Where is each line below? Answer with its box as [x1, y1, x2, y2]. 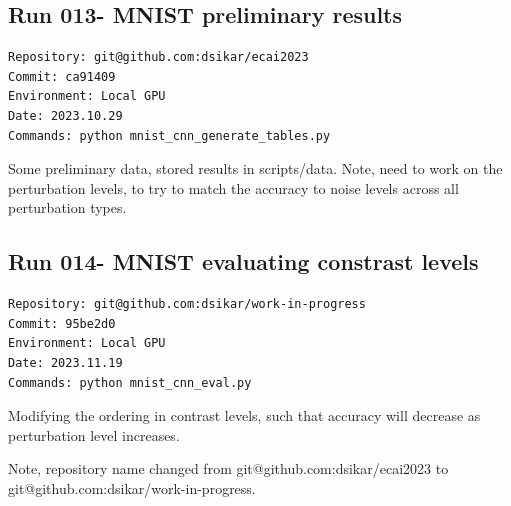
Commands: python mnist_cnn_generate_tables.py [8, 128, 331, 143]
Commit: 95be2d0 [8, 316, 116, 331]
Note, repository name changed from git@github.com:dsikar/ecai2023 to [8, 458, 449, 479]
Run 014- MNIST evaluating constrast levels [8, 246, 479, 277]
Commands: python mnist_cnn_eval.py [8, 375, 252, 390]
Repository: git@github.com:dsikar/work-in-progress [8, 297, 366, 312]
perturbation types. [8, 197, 127, 218]
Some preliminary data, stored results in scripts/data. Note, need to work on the [8, 158, 503, 179]
